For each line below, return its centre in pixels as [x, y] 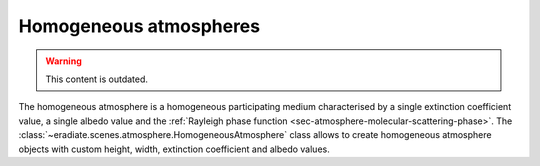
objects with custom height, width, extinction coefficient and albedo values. [174, 149]
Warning [63, 61]
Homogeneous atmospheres [139, 26]
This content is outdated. [97, 79]
